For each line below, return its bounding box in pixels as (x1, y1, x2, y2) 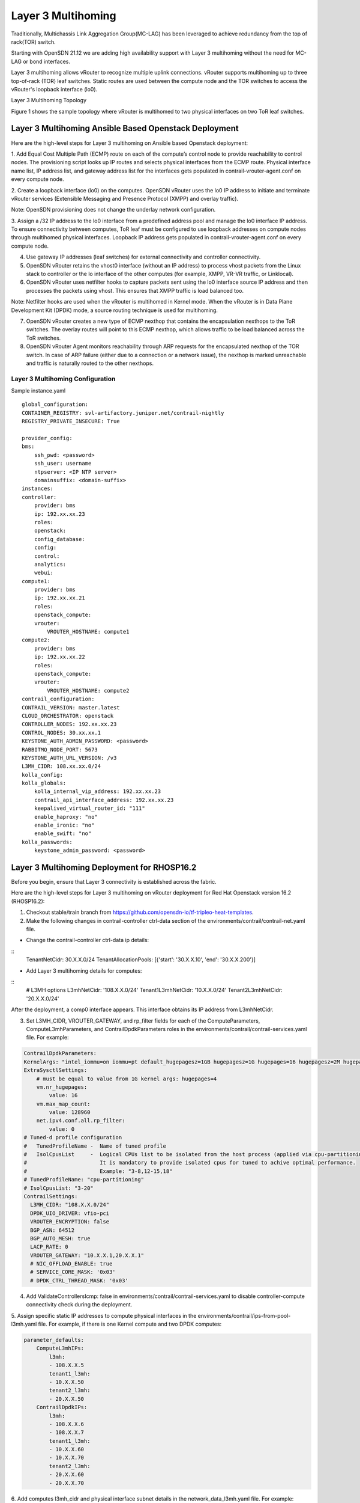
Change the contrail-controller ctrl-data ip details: (26, 937, 149, 944)
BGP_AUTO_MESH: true (30, 1235, 91, 1241)
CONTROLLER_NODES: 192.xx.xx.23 (22, 721, 117, 727)
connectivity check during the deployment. (26, 1301, 133, 1308)
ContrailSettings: (23, 1193, 78, 1199)
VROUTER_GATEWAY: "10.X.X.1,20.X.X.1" (30, 1252, 144, 1259)
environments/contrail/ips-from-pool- (197, 1312, 291, 1319)
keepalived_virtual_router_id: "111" (34, 805, 145, 812)
